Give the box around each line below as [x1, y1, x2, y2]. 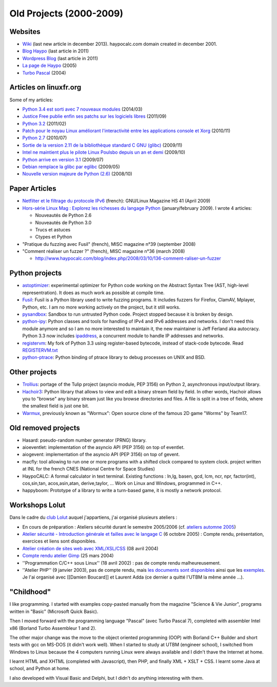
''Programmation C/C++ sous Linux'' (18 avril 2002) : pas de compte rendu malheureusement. [22, 559, 221, 566]
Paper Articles [9, 184, 56, 193]
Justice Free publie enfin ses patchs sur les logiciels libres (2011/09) [22, 113, 167, 119]
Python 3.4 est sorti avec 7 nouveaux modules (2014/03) [22, 106, 143, 112]
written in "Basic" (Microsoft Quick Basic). [9, 608, 98, 614]
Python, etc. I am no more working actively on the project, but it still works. [22, 304, 181, 310]
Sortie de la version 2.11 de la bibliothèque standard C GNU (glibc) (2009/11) [22, 142, 183, 148]
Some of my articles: [9, 97, 53, 103]
